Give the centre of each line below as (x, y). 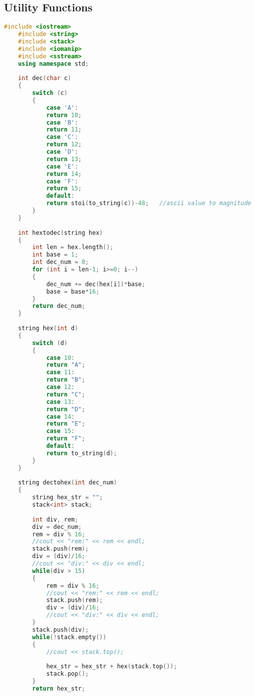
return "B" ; (66, 380)
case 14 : (60, 416)
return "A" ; (66, 365)
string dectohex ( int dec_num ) (68, 483)
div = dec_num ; (57, 527)
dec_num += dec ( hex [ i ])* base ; (96, 284)
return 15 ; (64, 189)
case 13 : (60, 402)
